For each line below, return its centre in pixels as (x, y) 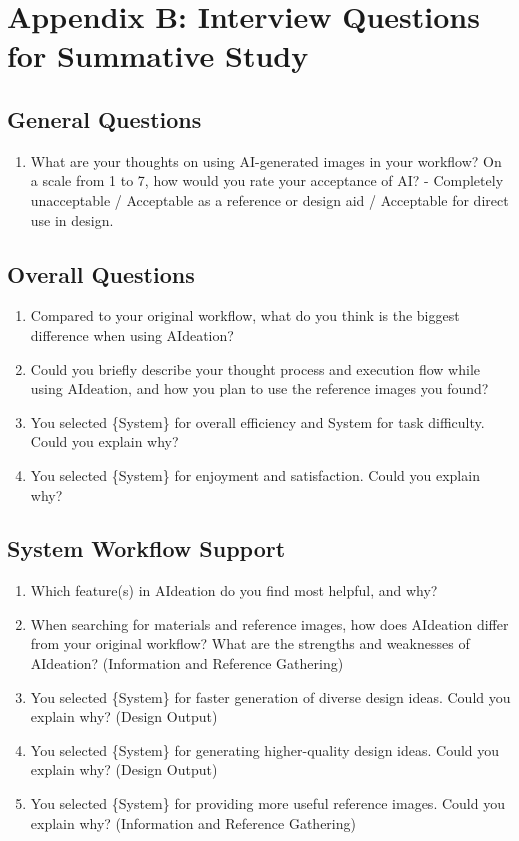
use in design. (72, 219)
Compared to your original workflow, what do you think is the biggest (245, 315)
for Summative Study (158, 55)
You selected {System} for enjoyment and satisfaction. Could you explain (255, 474)
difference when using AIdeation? (132, 334)
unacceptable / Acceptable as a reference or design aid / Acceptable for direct (269, 199)
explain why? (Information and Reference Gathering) (193, 822)
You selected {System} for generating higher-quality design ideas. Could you (265, 749)
